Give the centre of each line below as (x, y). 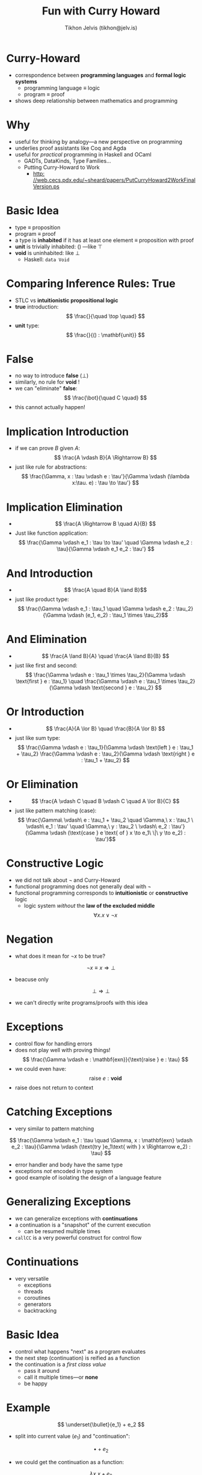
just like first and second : (46, 665)
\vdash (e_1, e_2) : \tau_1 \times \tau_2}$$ (118, 615)
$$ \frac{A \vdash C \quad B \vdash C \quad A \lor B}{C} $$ (106, 801)
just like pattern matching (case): (56, 811)
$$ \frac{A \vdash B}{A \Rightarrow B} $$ (106, 458)
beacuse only (32, 979)
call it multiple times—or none (61, 1377)
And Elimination (47, 639)
